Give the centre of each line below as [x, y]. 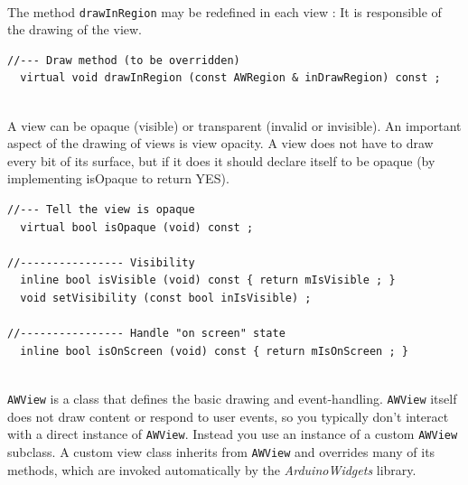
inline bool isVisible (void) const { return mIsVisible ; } [208, 280]
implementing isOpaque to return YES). [118, 178]
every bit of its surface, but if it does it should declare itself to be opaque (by [221, 160]
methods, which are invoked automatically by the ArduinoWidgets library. [212, 469]
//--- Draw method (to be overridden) [124, 60]
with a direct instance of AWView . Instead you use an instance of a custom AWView [233, 434]
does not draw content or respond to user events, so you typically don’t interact [228, 416]
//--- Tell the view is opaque [101, 210]
